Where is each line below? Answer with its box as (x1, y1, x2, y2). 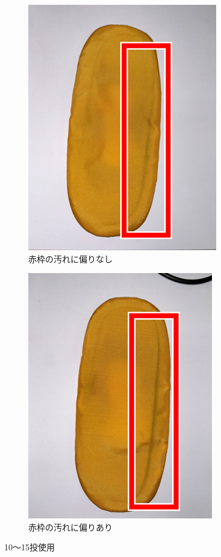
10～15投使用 (4, 541, 55, 553)
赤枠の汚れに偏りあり (28, 520, 113, 533)
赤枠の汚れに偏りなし (28, 252, 113, 265)
